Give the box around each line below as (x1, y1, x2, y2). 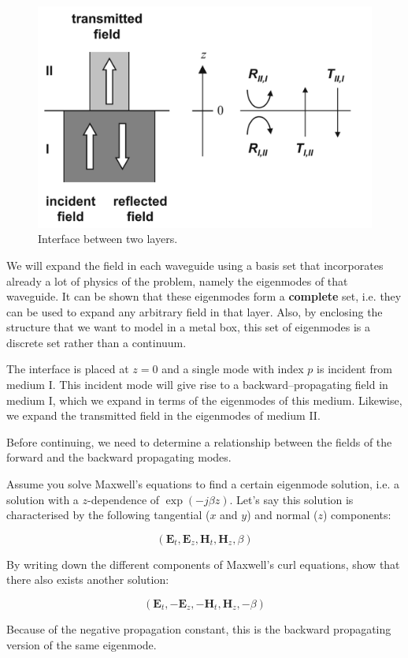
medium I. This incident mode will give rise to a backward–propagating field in (6, 376, 388, 393)
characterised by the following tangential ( (6, 507, 210, 523)
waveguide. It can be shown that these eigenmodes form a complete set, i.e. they (6, 288, 402, 305)
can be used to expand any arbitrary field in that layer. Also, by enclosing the (6, 303, 383, 320)
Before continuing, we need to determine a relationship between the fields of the (6, 433, 392, 450)
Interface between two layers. (38, 230, 178, 247)
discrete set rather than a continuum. (6, 334, 187, 350)
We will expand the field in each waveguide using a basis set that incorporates (6, 256, 384, 273)
